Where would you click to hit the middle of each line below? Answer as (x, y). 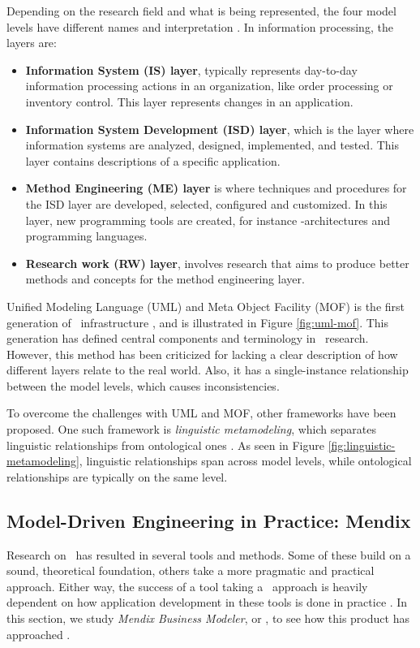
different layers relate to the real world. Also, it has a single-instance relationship (208, 370)
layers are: (32, 43)
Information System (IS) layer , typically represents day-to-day (191, 69)
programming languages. (86, 236)
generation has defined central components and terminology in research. (188, 338)
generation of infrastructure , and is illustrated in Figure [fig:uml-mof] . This (198, 322)
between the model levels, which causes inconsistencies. (143, 385)
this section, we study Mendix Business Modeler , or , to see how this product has (208, 618)
